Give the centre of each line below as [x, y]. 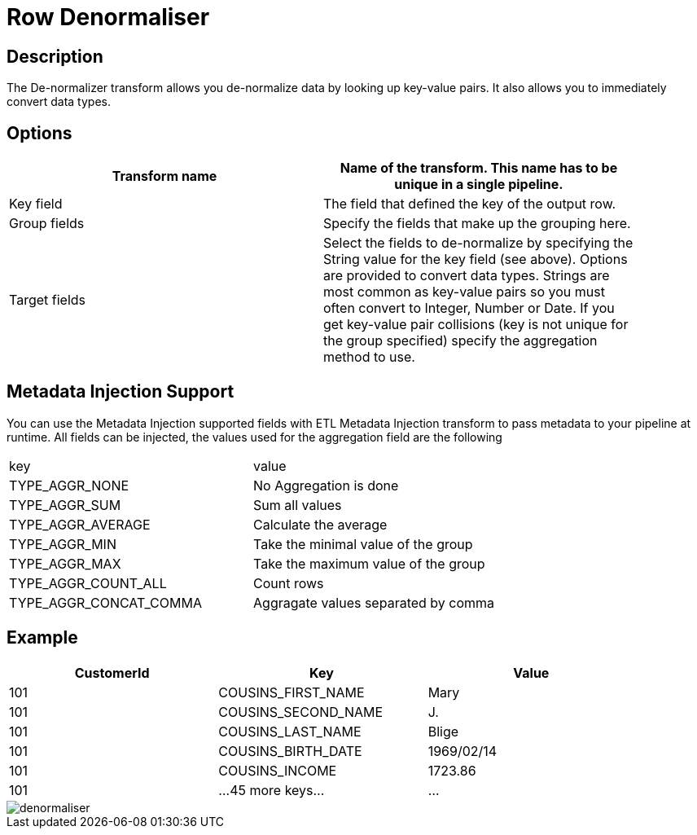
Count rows [289, 583]
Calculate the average [320, 524]
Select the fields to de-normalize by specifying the [478, 243]
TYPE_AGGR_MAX [65, 563]
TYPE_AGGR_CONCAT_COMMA [105, 602]
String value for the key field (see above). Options [476, 259]
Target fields [48, 300]
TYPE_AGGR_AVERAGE [80, 524]
